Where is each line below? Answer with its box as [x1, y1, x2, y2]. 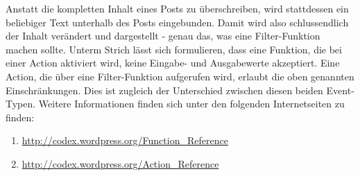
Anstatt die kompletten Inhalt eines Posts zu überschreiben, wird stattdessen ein [6, 1, 349, 15]
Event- [326, 82, 354, 97]
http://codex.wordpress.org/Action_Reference [22, 156, 219, 170]
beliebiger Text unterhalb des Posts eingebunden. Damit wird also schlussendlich [6, 15, 349, 29]
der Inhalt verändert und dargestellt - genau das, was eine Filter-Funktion [6, 28, 320, 43]
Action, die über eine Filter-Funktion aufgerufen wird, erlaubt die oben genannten [6, 69, 354, 83]
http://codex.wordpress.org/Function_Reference [22, 133, 228, 148]
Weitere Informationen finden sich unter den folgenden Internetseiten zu [38, 96, 345, 111]
